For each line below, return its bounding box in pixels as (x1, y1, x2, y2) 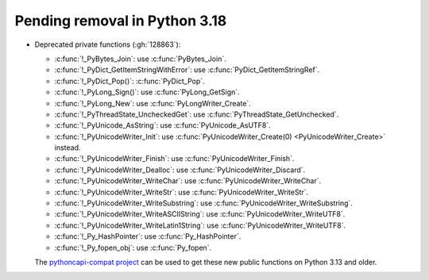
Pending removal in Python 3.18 (14, 12, 227, 29)
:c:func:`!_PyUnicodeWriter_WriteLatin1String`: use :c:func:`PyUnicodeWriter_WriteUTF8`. (54, 221, 346, 230)
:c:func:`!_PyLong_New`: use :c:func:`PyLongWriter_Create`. (54, 98, 252, 108)
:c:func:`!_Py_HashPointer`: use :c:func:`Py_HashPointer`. (54, 232, 242, 241)
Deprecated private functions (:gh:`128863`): (34, 40, 181, 49)
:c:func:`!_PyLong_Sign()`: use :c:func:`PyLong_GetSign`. (54, 87, 240, 97)
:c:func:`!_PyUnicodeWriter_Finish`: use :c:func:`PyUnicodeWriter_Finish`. (54, 154, 295, 163)
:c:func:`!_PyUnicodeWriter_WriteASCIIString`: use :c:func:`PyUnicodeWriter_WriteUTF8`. (54, 209, 346, 219)
